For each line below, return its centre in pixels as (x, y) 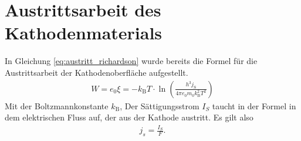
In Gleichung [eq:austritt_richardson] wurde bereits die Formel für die (131, 61)
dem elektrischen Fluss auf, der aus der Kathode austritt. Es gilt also (129, 117)
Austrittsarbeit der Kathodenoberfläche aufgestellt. (97, 72)
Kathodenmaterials (84, 33)
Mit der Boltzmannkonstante (57, 105)
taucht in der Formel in (254, 105)
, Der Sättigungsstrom (160, 105)
